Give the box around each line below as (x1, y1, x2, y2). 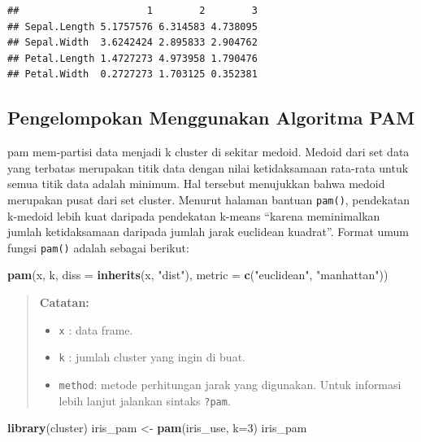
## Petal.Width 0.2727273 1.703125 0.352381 (7, 68, 258, 81)
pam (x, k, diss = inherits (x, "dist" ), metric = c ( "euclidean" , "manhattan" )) (7, 266, 388, 283)
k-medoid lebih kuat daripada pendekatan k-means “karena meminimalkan (7, 207, 380, 224)
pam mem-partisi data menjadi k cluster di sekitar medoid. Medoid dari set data (7, 143, 410, 160)
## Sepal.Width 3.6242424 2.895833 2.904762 (7, 37, 258, 49)
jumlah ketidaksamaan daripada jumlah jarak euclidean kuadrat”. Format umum (7, 223, 410, 240)
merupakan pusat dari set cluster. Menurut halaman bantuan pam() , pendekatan (7, 190, 410, 208)
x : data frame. (59, 321, 133, 338)
